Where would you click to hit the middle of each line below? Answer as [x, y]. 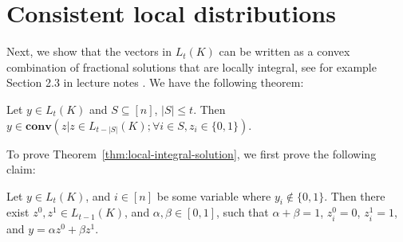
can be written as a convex [284, 51]
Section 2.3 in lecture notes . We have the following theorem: [155, 82]
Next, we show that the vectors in [89, 51]
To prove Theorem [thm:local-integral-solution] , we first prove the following [192, 153]
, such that [242, 212]
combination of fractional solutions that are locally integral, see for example [192, 66]
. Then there [355, 195]
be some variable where [214, 195]
